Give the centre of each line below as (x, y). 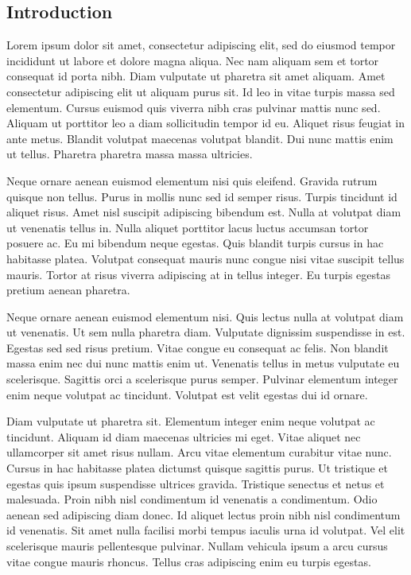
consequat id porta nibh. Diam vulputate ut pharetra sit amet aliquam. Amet (196, 76)
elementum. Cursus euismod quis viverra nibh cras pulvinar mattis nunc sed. (194, 107)
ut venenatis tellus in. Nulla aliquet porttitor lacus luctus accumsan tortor (188, 227)
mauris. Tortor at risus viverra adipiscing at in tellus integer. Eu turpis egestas (198, 274)
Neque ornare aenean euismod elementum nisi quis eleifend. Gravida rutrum (192, 180)
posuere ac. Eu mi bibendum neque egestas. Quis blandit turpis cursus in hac (195, 243)
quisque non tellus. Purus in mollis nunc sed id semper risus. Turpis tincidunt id (202, 196)
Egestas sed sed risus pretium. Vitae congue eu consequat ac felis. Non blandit (198, 347)
